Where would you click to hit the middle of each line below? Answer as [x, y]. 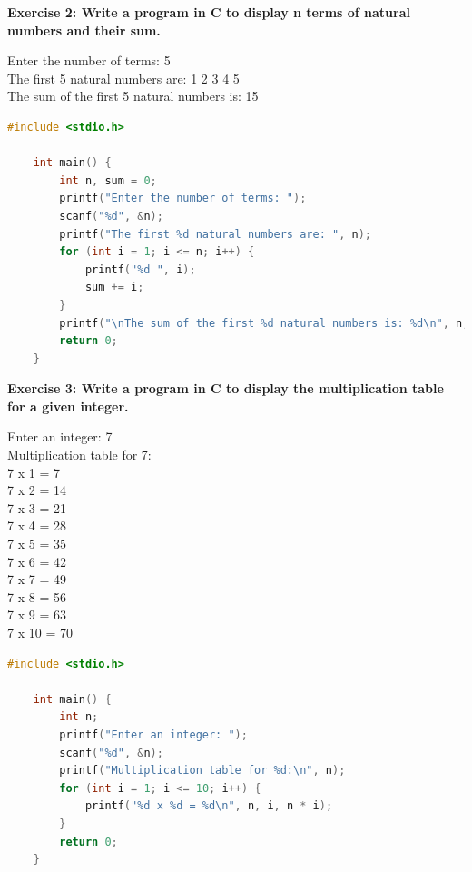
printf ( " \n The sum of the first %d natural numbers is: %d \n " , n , [264, 323]
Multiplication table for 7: [79, 455]
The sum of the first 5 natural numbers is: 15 [133, 96]
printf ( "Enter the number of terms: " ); [183, 198]
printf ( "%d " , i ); [140, 269]
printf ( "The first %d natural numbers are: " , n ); [215, 234]
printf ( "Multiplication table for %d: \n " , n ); [202, 771]
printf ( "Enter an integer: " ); [153, 734]
